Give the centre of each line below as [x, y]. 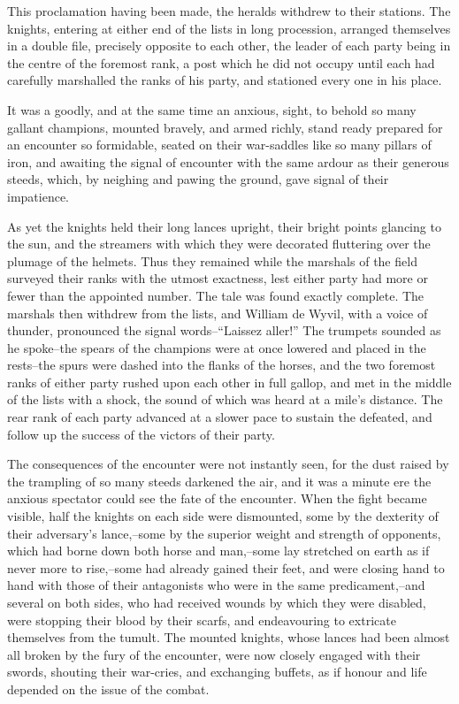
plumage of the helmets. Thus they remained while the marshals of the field [212, 260]
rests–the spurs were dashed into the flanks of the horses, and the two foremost [222, 365]
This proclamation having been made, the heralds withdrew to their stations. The [229, 11]
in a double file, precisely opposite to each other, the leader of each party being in [229, 46]
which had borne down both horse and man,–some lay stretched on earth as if [218, 551]
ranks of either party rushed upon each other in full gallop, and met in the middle [229, 382]
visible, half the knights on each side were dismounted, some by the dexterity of [223, 516]
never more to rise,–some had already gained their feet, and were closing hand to [226, 567]
